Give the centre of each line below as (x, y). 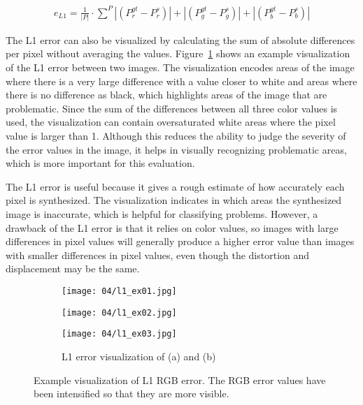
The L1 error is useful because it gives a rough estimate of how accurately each (175, 186)
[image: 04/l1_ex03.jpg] (119, 334)
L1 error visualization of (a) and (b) (139, 356)
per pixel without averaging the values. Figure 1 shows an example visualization (178, 53)
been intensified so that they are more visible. (131, 393)
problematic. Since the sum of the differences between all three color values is (172, 108)
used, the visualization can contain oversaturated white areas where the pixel (171, 122)
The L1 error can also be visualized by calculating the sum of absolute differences (180, 39)
